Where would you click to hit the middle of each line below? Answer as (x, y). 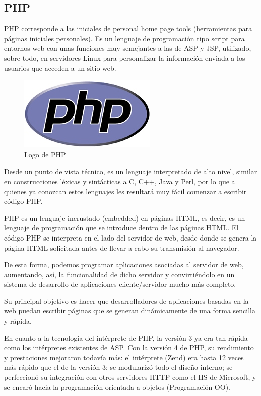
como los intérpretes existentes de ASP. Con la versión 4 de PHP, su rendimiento (129, 347)
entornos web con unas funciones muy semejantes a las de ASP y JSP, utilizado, (128, 48)
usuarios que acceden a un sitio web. (60, 68)
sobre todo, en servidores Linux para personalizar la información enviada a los (125, 58)
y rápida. (18, 321)
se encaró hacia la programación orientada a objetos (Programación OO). (117, 387)
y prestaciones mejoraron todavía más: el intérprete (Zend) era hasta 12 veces (124, 357)
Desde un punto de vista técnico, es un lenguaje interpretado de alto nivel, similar (131, 171)
